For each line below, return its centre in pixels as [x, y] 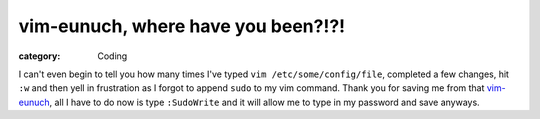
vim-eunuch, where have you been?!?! [182, 26]
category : [39, 56]
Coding [112, 56]
